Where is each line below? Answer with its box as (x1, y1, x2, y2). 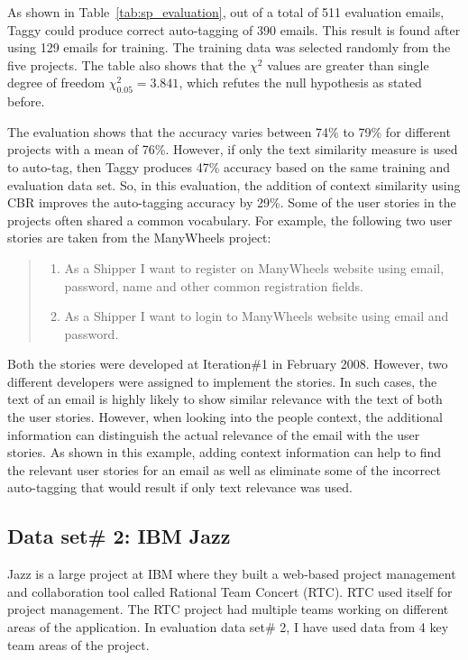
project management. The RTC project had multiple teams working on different (7, 600, 449, 619)
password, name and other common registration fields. (64, 276, 364, 295)
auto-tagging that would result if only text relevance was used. (7, 478, 353, 497)
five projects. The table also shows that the (7, 55, 246, 74)
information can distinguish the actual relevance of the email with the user (7, 425, 420, 444)
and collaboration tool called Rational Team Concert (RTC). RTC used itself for (7, 582, 453, 600)
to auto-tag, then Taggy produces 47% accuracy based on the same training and (7, 157, 451, 176)
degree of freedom (7, 73, 106, 92)
